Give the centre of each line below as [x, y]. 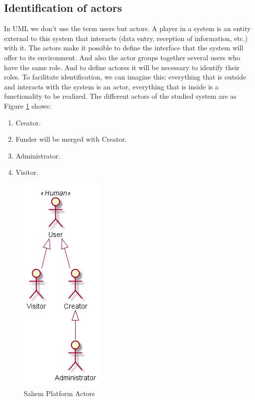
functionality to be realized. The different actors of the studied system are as [120, 96]
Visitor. [27, 172]
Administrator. [38, 155]
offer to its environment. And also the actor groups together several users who [122, 57]
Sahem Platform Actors [59, 393]
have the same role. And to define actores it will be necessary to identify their [122, 67]
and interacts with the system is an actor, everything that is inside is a [111, 86]
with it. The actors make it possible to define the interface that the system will [124, 48]
